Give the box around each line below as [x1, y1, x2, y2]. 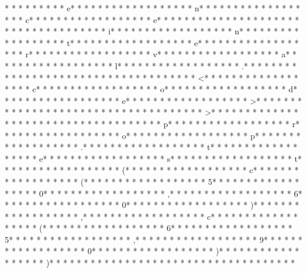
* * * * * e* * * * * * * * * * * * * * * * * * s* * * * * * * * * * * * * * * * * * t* [5, 152, 302, 164]
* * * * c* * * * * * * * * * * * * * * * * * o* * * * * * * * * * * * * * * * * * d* [5, 83, 298, 95]
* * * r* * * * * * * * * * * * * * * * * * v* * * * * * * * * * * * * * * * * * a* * [5, 48, 297, 60]
